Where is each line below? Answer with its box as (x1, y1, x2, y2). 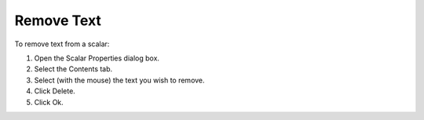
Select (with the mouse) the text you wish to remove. (34, 75, 205, 85)
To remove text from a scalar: (14, 39, 110, 49)
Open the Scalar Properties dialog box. (34, 53, 160, 63)
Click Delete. (34, 86, 76, 96)
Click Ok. (34, 97, 64, 107)
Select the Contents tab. (34, 64, 113, 74)
